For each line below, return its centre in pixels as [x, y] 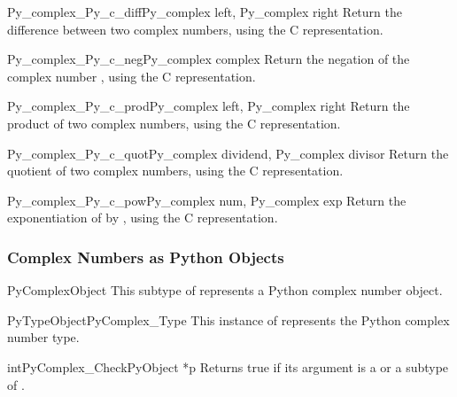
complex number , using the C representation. [132, 76]
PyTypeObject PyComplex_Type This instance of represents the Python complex [228, 319]
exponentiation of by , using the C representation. [143, 218]
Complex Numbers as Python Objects [146, 257]
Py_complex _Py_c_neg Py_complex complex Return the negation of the [209, 59]
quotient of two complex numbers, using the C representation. [175, 171]
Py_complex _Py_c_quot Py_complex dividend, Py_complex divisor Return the [228, 153]
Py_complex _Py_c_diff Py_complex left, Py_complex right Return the [205, 12]
